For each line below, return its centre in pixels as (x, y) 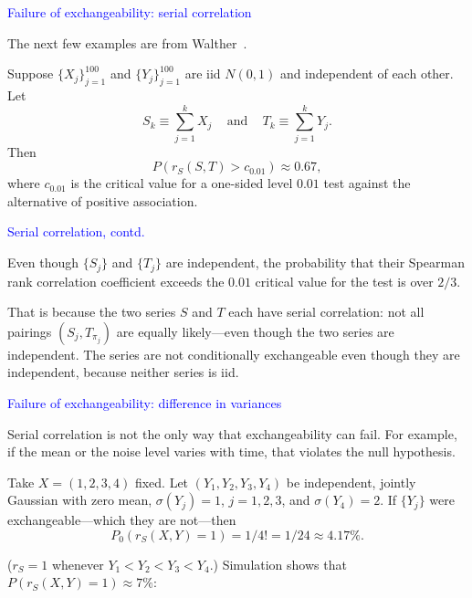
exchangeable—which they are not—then (122, 520)
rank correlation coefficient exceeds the (116, 281)
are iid (203, 73)
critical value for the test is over (344, 281)
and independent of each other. (367, 73)
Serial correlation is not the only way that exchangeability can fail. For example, (232, 433)
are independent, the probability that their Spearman (315, 262)
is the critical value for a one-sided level (182, 183)
